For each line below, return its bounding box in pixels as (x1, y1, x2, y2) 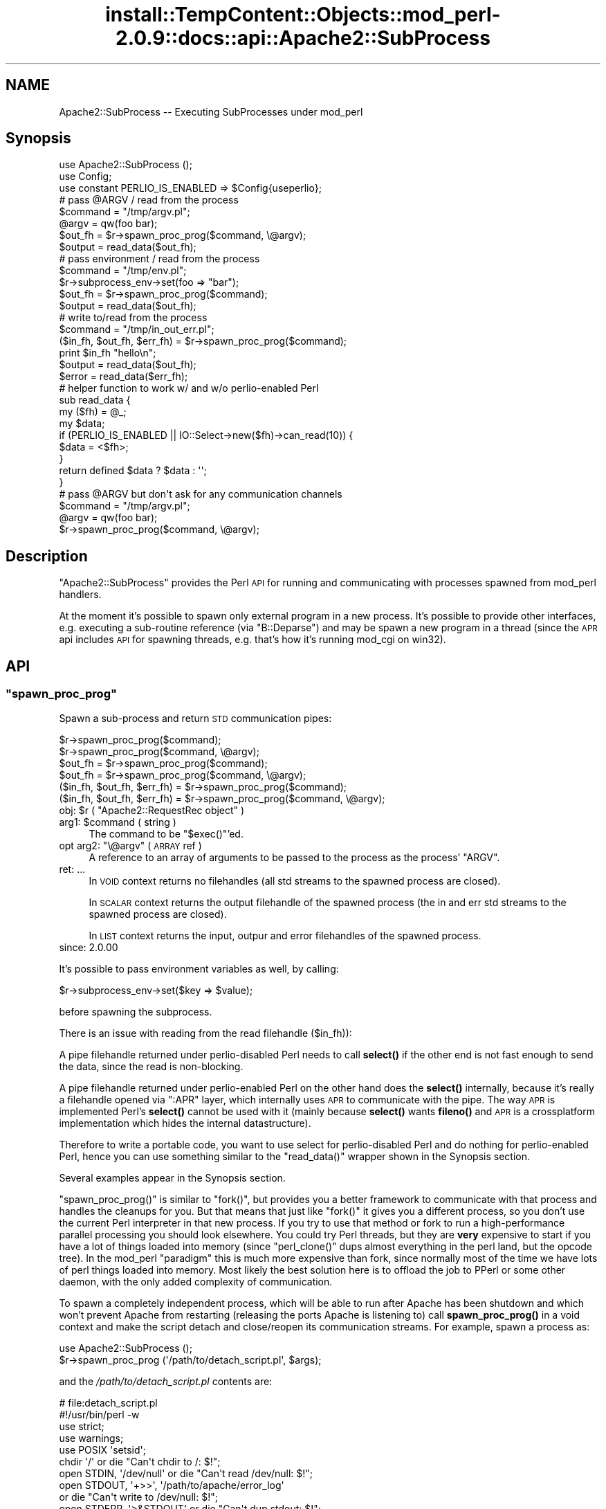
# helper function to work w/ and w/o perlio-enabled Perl (59, 382, 319, 395)
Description (6, 547, 88, 565)
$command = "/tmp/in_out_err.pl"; (59, 323, 214, 336)
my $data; (59, 417, 105, 430)
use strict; (59, 1420, 104, 1432)
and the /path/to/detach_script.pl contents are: (59, 1375, 273, 1387)
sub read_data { (59, 394, 131, 406)
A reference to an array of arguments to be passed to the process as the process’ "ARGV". (89, 851, 500, 863)
